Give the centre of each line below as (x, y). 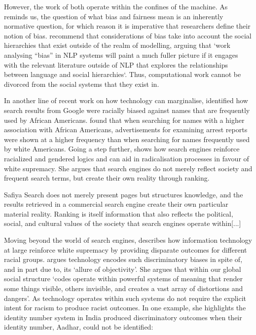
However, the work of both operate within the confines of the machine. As (116, 6)
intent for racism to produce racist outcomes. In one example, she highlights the (125, 308)
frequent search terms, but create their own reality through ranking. (107, 178)
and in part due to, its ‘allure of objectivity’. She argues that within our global (123, 269)
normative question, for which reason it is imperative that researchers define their (127, 26)
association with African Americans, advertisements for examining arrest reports (126, 130)
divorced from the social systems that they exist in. (82, 84)
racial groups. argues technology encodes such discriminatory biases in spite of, (123, 259)
